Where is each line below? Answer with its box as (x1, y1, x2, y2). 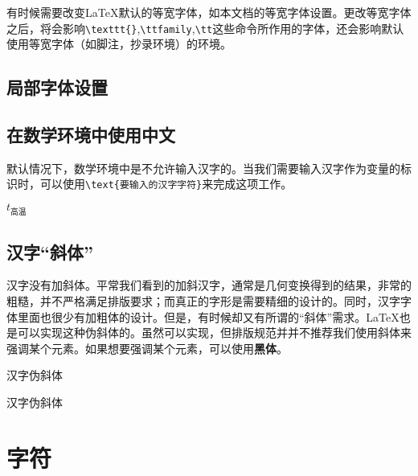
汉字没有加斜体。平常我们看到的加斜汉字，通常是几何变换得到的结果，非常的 (6, 277, 412, 293)
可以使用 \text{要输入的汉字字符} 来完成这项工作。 (39, 175, 293, 192)
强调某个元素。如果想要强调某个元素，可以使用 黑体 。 (6, 339, 288, 356)
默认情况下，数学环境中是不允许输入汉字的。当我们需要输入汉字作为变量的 (6, 159, 400, 176)
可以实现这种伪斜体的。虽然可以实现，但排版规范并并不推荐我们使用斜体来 (17, 324, 412, 341)
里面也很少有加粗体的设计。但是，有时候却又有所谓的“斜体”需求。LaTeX (17, 308, 400, 325)
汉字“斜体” (6, 239, 93, 264)
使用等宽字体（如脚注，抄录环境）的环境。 (6, 35, 232, 52)
